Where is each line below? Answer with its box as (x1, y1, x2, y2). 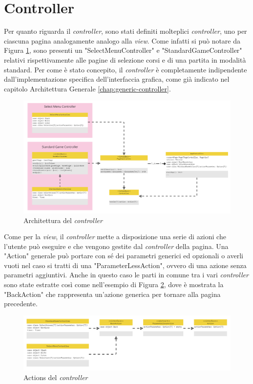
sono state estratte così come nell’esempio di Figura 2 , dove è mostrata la (4, 279, 224, 290)
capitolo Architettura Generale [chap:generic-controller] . (4, 83, 171, 93)
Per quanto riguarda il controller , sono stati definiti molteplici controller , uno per (4, 26, 247, 36)
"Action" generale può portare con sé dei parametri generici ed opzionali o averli (4, 250, 243, 261)
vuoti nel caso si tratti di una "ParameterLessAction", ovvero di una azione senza (4, 260, 247, 270)
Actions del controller (23, 372, 88, 382)
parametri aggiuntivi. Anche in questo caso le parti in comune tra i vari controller (4, 270, 249, 280)
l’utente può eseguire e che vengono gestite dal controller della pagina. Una (4, 241, 229, 251)
